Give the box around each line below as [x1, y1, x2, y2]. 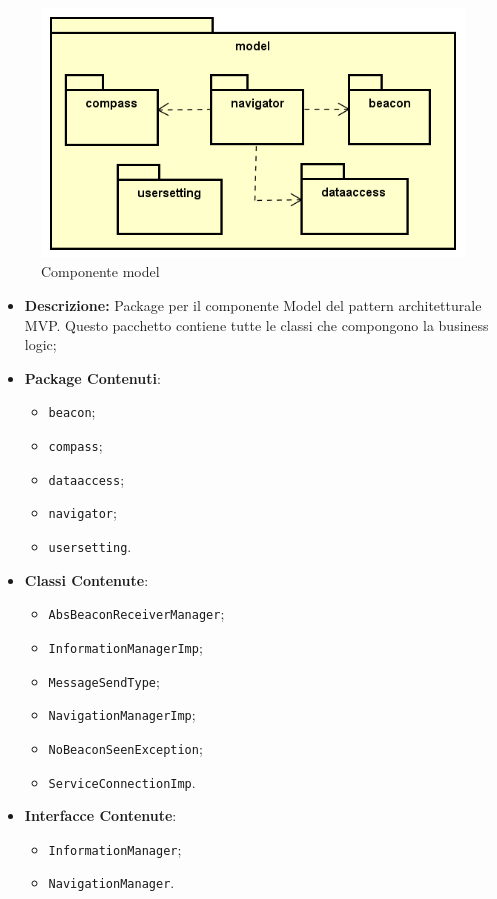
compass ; [48, 435, 103, 456]
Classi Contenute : [24, 569, 149, 590]
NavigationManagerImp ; [48, 704, 196, 725]
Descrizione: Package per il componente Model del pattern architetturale [24, 294, 482, 315]
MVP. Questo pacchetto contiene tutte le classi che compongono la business [24, 314, 489, 335]
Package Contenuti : [24, 367, 161, 388]
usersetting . [48, 535, 132, 556]
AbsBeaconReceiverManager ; [48, 603, 225, 624]
